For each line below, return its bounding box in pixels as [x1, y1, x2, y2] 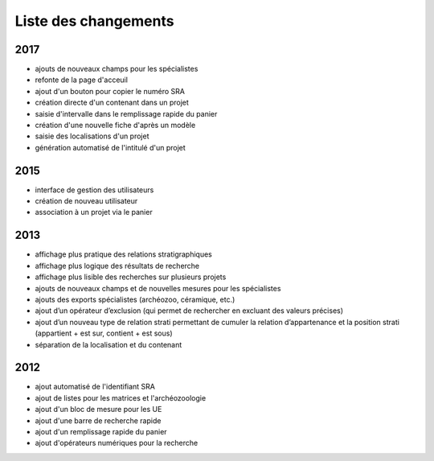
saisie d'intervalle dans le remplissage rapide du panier [35, 109, 218, 118]
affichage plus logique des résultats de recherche [35, 261, 200, 270]
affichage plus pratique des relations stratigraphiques [35, 249, 212, 259]
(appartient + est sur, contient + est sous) [35, 328, 173, 338]
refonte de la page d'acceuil [35, 75, 129, 84]
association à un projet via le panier [35, 208, 153, 217]
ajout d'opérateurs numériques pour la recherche [35, 438, 199, 448]
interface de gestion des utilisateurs [35, 185, 154, 195]
